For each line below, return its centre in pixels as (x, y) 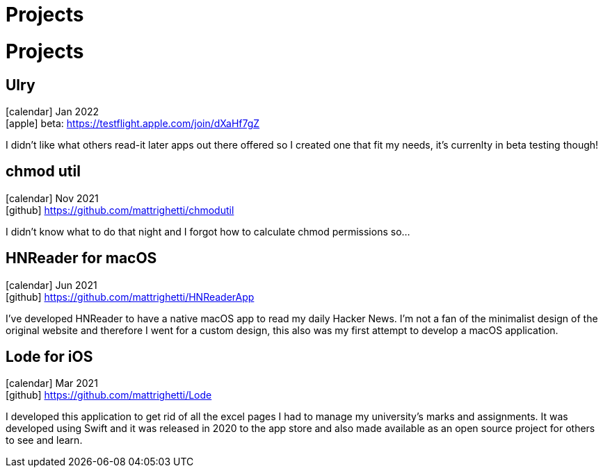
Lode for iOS (49, 357)
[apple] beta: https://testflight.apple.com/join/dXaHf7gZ (133, 123)
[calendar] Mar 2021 (52, 383)
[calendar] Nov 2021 (52, 198)
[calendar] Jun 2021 (51, 285)
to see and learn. (44, 440)
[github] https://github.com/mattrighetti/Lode (109, 395)
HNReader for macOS (81, 258)
